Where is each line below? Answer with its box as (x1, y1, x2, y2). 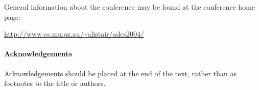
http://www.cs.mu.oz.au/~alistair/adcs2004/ (4, 28, 145, 39)
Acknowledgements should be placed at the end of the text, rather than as (4, 68, 237, 78)
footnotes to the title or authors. (4, 78, 106, 88)
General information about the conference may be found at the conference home (4, 2, 255, 12)
